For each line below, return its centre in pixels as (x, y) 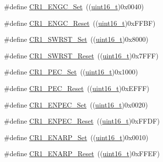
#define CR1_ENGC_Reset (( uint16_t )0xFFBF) (80, 23)
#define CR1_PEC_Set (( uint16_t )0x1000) (71, 72)
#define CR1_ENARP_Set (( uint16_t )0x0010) (76, 137)
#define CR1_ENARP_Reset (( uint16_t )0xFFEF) (82, 153)
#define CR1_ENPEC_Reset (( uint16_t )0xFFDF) (82, 121)
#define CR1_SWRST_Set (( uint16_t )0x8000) (76, 39)
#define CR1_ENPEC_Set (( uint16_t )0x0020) (76, 104)
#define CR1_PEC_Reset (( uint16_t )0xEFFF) (77, 88)
